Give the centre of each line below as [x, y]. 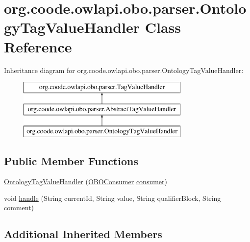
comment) [19, 207]
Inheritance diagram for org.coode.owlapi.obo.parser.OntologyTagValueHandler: [124, 70]
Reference [38, 46]
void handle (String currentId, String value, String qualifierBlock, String [112, 198]
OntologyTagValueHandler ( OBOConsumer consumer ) [86, 181]
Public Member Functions [71, 161]
